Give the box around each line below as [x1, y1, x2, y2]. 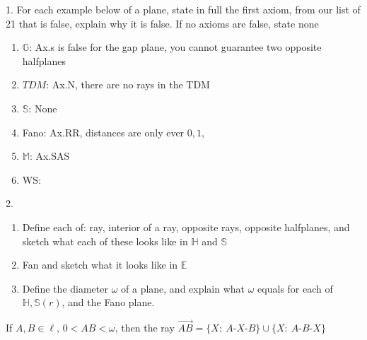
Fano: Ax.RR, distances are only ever [22, 124, 185, 139]
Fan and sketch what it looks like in [22, 257, 178, 272]
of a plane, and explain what [121, 281, 245, 295]
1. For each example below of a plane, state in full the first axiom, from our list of [6, 2, 361, 16]
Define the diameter [22, 281, 108, 295]
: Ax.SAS [29, 148, 70, 163]
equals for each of [257, 281, 333, 295]
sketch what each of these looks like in [22, 233, 188, 248]
